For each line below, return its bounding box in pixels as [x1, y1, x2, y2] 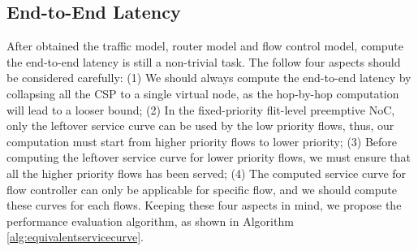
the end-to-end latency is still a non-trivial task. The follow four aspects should [6, 53, 401, 70]
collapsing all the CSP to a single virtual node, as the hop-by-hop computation [6, 84, 399, 102]
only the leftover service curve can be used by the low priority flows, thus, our [6, 117, 394, 134]
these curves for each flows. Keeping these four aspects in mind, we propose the [6, 197, 402, 214]
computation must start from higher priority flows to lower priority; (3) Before [6, 132, 398, 149]
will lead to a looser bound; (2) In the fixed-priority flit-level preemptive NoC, [6, 101, 395, 118]
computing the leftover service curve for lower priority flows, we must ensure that [6, 149, 411, 166]
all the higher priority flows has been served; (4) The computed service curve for [6, 164, 407, 181]
